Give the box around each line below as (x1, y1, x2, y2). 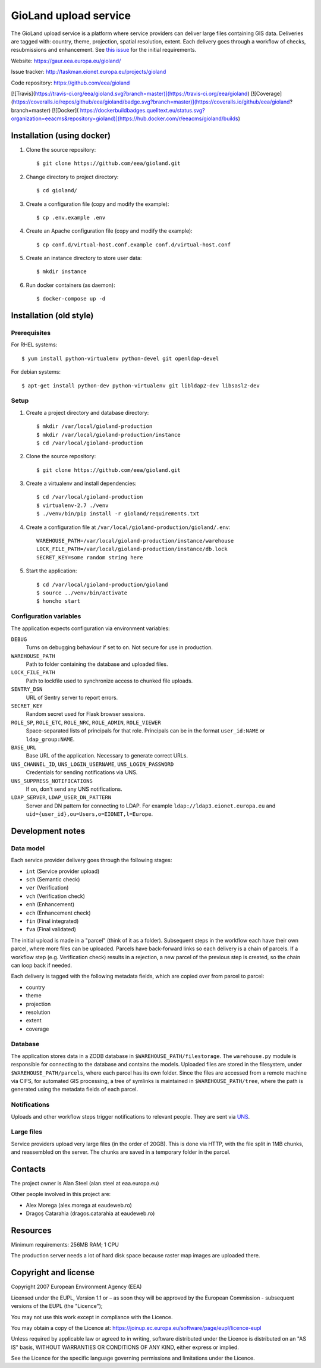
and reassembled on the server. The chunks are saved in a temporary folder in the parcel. (11, 1148, 231, 1156)
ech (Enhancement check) (26, 909, 92, 916)
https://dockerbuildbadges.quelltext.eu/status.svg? (80, 107, 205, 114)
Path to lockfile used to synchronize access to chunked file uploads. (26, 677, 193, 684)
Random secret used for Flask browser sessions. (26, 710, 146, 718)
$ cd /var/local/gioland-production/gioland (36, 581, 169, 588)
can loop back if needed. (11, 962, 73, 969)
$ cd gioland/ (36, 187, 77, 194)
